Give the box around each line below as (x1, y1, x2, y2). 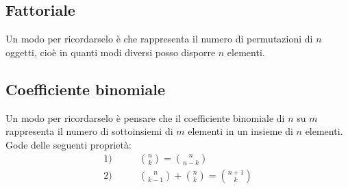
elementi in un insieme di (188, 124, 293, 138)
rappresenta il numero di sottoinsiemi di (5, 124, 173, 138)
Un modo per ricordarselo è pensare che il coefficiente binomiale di (5, 110, 285, 125)
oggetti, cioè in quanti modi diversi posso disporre (5, 45, 216, 59)
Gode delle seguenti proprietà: (5, 137, 132, 151)
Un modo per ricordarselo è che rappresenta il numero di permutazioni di (5, 32, 313, 46)
